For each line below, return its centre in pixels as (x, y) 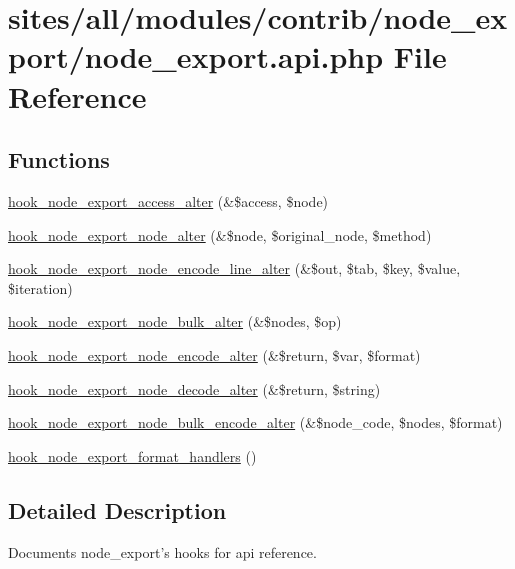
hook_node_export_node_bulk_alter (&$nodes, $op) (175, 321)
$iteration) (40, 287)
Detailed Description (117, 509)
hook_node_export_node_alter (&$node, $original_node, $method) (220, 234)
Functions (59, 159)
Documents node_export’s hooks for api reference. (162, 551)
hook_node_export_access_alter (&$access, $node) (168, 200)
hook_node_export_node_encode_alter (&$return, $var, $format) (214, 354)
